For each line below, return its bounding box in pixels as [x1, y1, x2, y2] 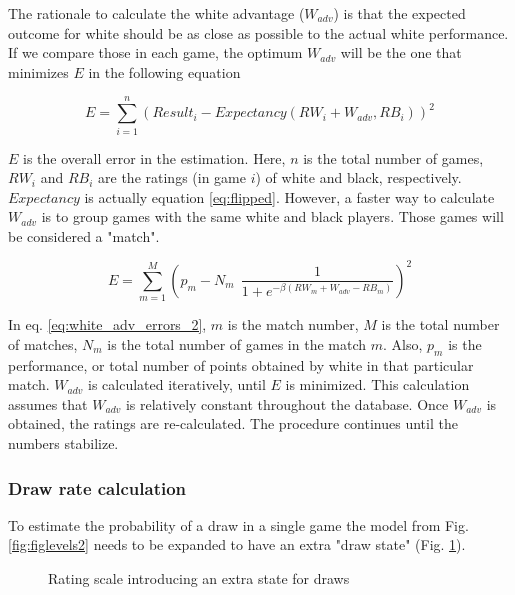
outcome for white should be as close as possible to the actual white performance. [8, 22, 509, 43]
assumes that [8, 393, 88, 414]
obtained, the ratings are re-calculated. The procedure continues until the [8, 413, 458, 434]
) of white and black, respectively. [255, 167, 462, 188]
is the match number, [227, 314, 359, 335]
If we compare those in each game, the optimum [8, 42, 303, 63]
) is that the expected [333, 3, 466, 23]
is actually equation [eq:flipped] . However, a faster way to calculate [84, 186, 495, 207]
